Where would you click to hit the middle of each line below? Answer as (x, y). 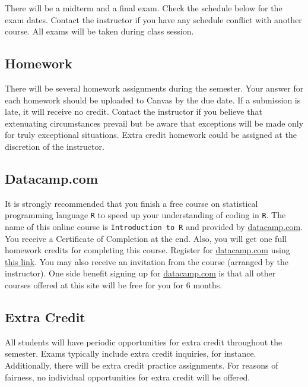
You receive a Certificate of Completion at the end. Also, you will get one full (146, 238)
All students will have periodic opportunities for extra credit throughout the (144, 342)
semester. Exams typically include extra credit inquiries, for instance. (131, 353)
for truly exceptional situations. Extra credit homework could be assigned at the (151, 135)
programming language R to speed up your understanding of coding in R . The (145, 215)
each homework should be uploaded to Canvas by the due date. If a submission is (153, 100)
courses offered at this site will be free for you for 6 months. (114, 285)
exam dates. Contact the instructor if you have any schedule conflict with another (153, 19)
